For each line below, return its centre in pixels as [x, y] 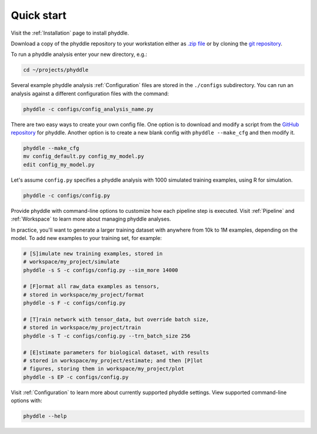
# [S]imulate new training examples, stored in [93, 253]
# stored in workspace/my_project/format [84, 295]
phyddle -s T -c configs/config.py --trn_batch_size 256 [107, 336]
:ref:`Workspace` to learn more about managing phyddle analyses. [91, 219]
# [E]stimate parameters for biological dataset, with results [116, 352]
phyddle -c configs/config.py [67, 195]
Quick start [39, 15]
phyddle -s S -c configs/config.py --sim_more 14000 [101, 270]
